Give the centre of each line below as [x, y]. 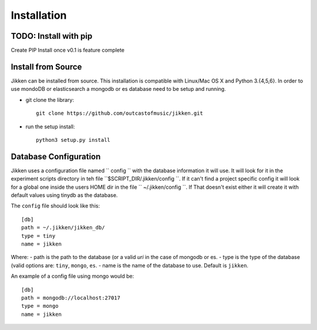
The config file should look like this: [55, 206]
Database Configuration [56, 156]
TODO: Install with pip [52, 36]
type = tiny [38, 236]
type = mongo [40, 306]
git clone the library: [50, 100]
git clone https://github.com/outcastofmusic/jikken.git [120, 113]
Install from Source [46, 67]
